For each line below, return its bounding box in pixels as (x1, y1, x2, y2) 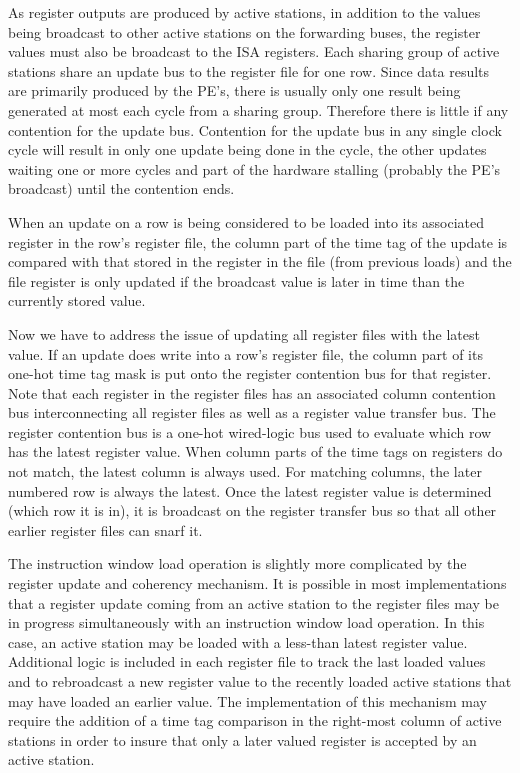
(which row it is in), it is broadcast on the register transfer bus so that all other (8, 500, 497, 521)
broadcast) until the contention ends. (8, 178, 235, 199)
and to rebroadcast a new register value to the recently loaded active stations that (8, 671, 512, 691)
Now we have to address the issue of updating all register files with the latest (8, 323, 480, 344)
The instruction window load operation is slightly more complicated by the (8, 553, 467, 574)
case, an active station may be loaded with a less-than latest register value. (8, 631, 468, 652)
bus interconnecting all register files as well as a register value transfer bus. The (8, 402, 496, 423)
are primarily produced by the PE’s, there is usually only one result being (8, 80, 461, 101)
